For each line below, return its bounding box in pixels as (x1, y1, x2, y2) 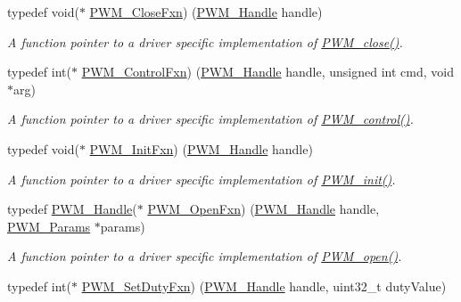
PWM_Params (7, 216, 91, 235)
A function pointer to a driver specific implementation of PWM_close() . (7, 32, 403, 51)
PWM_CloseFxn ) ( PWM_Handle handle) (89, 3, 323, 20)
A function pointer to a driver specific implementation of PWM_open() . (7, 247, 402, 265)
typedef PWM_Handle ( (7, 200, 137, 218)
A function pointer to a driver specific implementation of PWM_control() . (7, 110, 414, 128)
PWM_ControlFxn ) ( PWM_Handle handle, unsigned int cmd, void (81, 62, 454, 81)
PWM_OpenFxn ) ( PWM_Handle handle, (147, 200, 380, 218)
